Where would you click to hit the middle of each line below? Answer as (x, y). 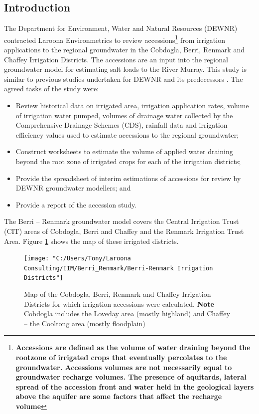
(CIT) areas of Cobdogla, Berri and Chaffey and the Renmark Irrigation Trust (124, 231)
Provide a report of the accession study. (76, 204)
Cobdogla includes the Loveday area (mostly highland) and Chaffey (127, 313)
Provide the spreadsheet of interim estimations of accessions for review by (128, 178)
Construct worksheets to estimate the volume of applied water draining (124, 151)
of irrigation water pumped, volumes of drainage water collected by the (124, 115)
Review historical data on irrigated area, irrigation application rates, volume (132, 105)
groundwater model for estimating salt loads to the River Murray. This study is (126, 69)
